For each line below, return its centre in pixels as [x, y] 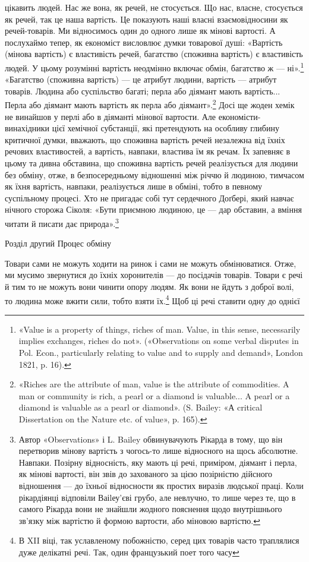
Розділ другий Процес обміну [58, 243]
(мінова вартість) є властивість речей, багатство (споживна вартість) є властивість [154, 54]
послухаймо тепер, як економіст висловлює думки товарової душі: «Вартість [144, 42]
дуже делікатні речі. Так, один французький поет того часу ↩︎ [129, 552]
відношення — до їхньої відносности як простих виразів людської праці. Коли [161, 485]
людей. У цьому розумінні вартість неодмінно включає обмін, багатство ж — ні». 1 [154, 67]
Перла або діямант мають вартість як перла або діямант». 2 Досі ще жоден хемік [150, 104]
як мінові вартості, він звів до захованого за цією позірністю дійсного [146, 474]
